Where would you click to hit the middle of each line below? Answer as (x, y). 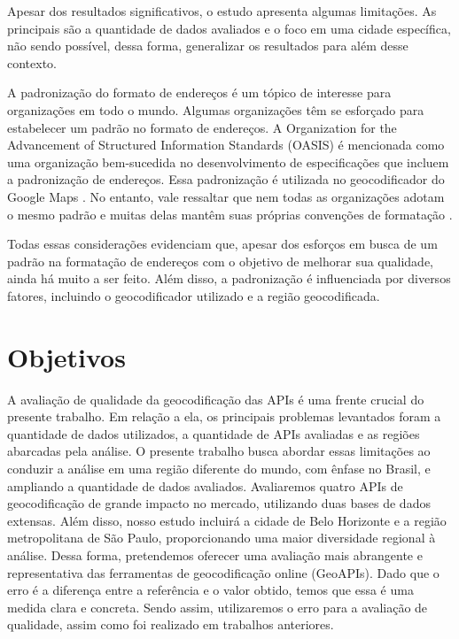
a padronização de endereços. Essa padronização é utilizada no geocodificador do (226, 179)
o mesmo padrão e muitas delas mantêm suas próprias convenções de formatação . (230, 214)
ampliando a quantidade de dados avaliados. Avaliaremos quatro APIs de (205, 485)
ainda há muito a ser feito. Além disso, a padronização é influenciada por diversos (229, 278)
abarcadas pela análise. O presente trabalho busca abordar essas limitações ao (219, 451)
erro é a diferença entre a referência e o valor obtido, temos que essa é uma (210, 590)
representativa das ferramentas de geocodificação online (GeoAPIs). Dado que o (223, 572)
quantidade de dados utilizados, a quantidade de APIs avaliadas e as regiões (214, 433)
